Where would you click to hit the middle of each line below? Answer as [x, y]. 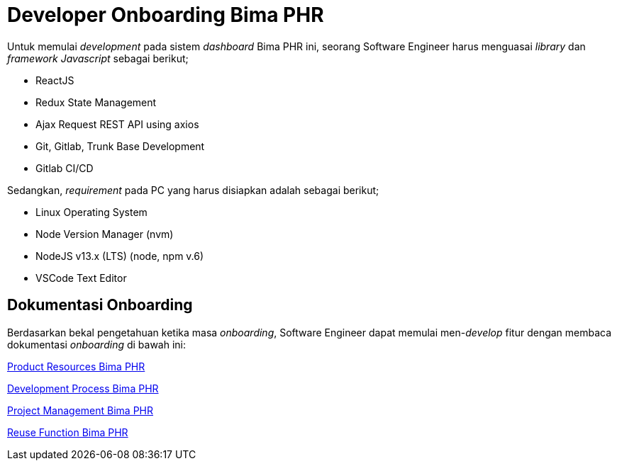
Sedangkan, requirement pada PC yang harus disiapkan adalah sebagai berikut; [193, 190]
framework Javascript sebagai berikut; [98, 58]
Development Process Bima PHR [83, 388]
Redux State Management [96, 102]
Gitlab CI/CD [65, 168]
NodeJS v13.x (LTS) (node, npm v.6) [120, 256]
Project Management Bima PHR [80, 410]
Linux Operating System [91, 212]
